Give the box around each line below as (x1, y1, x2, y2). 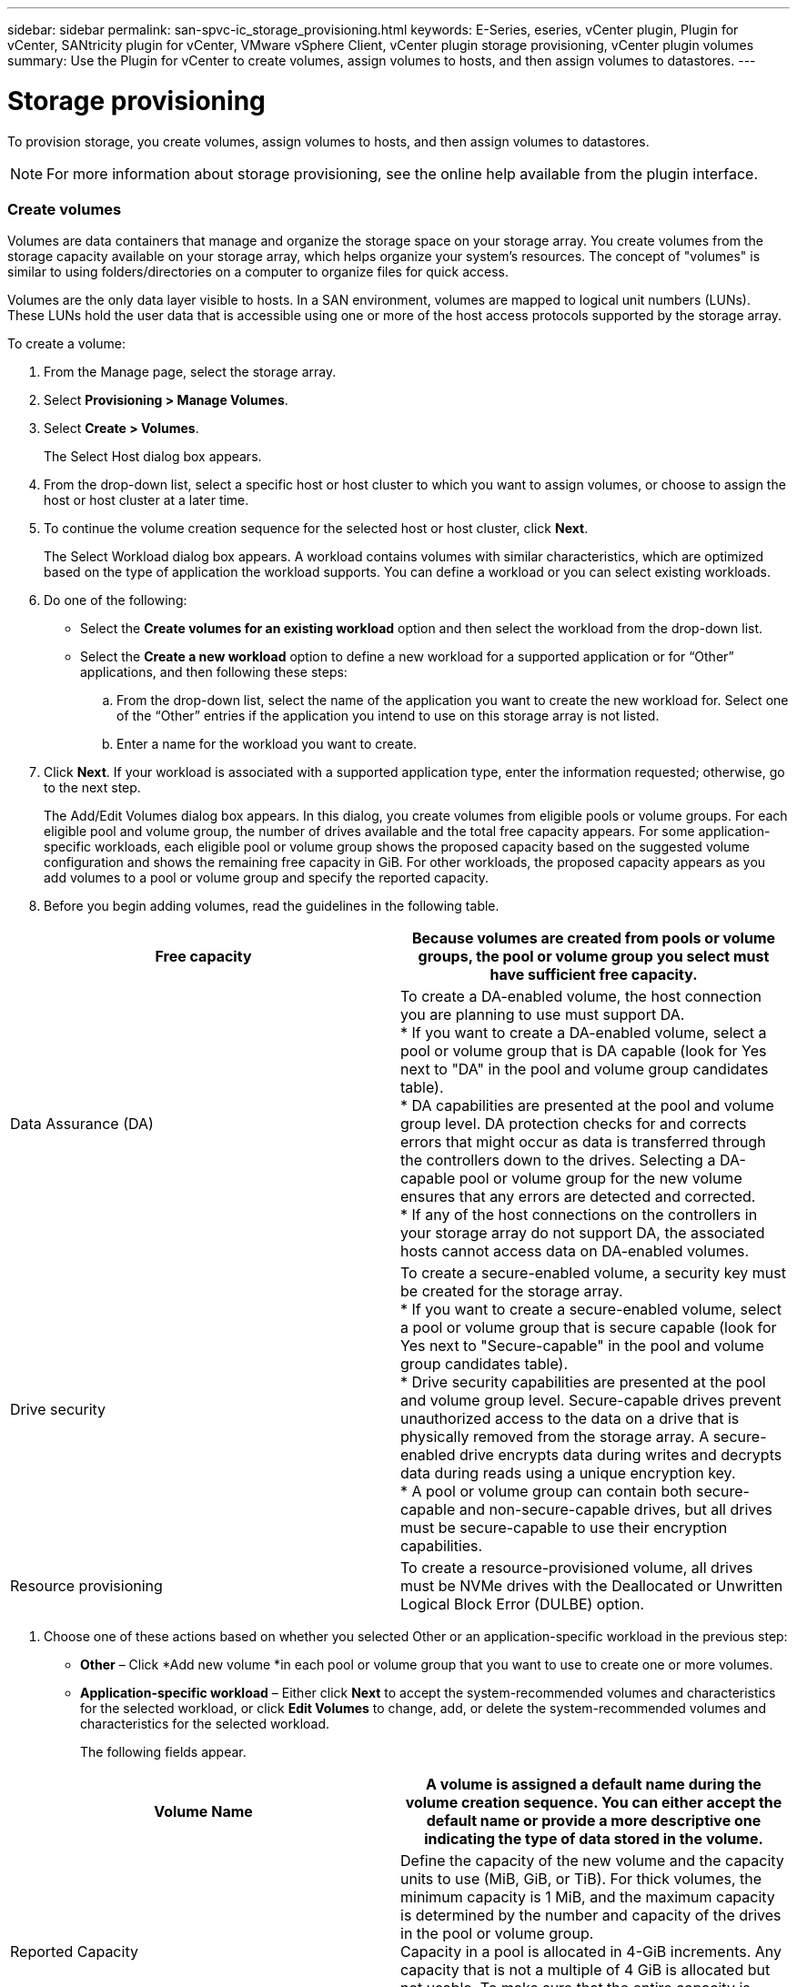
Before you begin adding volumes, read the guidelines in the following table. (44, 898, 499, 914)
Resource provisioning (10, 1577, 163, 1596)
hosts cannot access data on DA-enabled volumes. (400, 1242, 750, 1261)
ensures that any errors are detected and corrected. (400, 1187, 756, 1206)
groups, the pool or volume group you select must (418, 947, 770, 966)
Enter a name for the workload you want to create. (116, 736, 418, 752)
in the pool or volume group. (400, 1924, 594, 1943)
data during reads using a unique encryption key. (400, 1464, 736, 1483)
